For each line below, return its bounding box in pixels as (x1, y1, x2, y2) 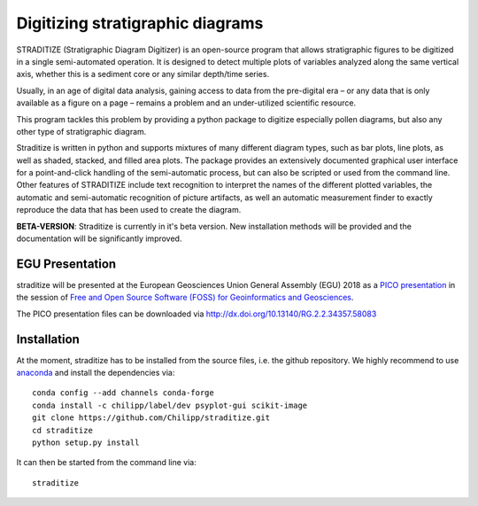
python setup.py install (32, 437, 140, 448)
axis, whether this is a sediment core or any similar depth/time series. (16, 69, 270, 80)
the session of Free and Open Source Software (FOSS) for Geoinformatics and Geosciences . (16, 292, 354, 303)
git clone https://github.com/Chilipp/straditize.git (32, 413, 270, 423)
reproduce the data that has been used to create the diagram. (16, 205, 242, 215)
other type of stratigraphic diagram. (16, 126, 147, 136)
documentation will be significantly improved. (16, 233, 182, 244)
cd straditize (32, 425, 93, 435)
